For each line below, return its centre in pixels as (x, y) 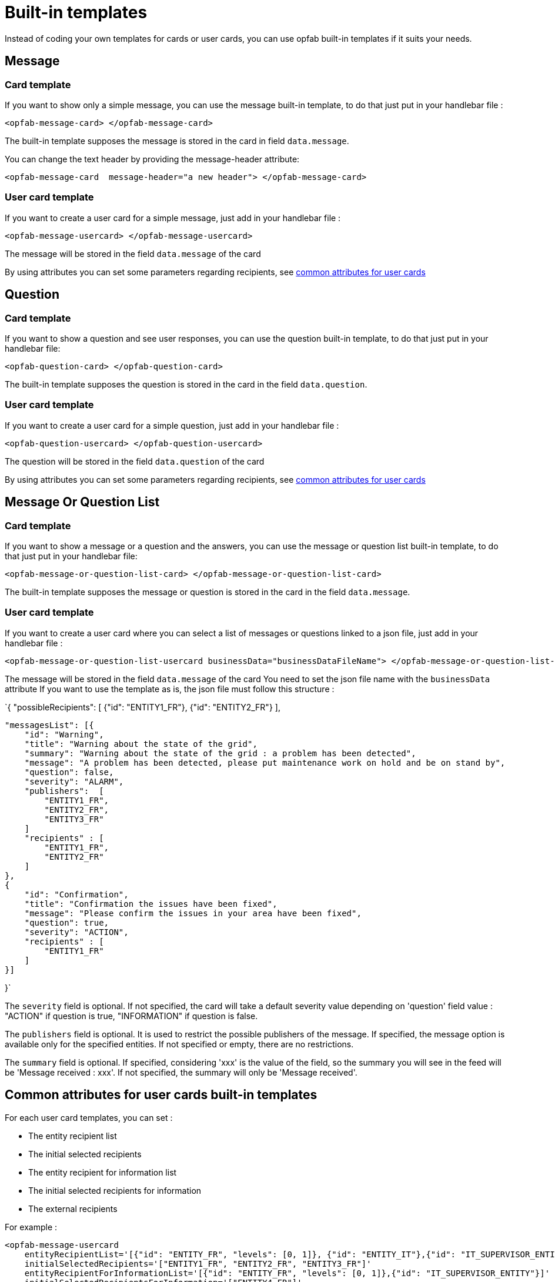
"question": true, (67, 922)
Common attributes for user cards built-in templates (161, 1095)
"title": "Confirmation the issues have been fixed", (151, 904)
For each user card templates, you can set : (89, 1117)
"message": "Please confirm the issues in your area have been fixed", (193, 913)
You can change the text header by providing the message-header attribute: (152, 159)
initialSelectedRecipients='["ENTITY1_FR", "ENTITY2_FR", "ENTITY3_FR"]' (198, 1263)
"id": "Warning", (64, 734)
